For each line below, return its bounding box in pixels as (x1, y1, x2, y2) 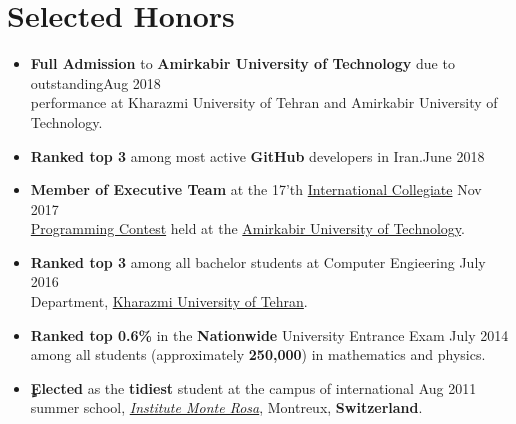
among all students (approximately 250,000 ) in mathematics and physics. (30, 344, 486, 365)
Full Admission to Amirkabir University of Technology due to (30, 53, 455, 74)
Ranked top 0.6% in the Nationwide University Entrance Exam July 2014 (30, 324, 509, 345)
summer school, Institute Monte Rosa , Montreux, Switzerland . (30, 397, 423, 418)
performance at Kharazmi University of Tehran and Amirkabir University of (30, 92, 498, 113)
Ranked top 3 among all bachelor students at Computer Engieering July (30, 251, 486, 272)
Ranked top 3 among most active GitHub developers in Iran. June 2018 (30, 145, 485, 166)
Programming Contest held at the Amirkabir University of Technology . (30, 218, 465, 239)
